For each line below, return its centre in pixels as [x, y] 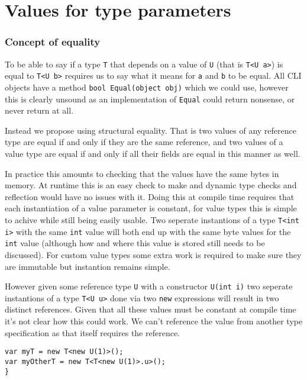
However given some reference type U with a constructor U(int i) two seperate [149, 286]
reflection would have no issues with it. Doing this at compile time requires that [150, 196]
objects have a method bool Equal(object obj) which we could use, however [147, 87]
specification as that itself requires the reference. [93, 332]
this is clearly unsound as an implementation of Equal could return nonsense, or [150, 99]
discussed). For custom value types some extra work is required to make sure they [153, 254]
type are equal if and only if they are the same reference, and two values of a [144, 142]
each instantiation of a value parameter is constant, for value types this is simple [151, 208]
